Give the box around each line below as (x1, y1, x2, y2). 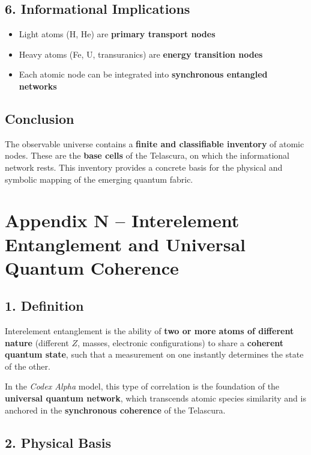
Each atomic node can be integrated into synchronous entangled (19, 68, 268, 81)
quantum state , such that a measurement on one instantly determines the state (5, 348, 304, 361)
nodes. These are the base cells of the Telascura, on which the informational (5, 149, 289, 162)
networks (19, 79, 57, 92)
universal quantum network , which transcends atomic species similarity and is (5, 392, 306, 405)
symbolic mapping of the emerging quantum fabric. (5, 173, 193, 185)
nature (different (5, 336, 69, 349)
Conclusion (5, 109, 74, 127)
